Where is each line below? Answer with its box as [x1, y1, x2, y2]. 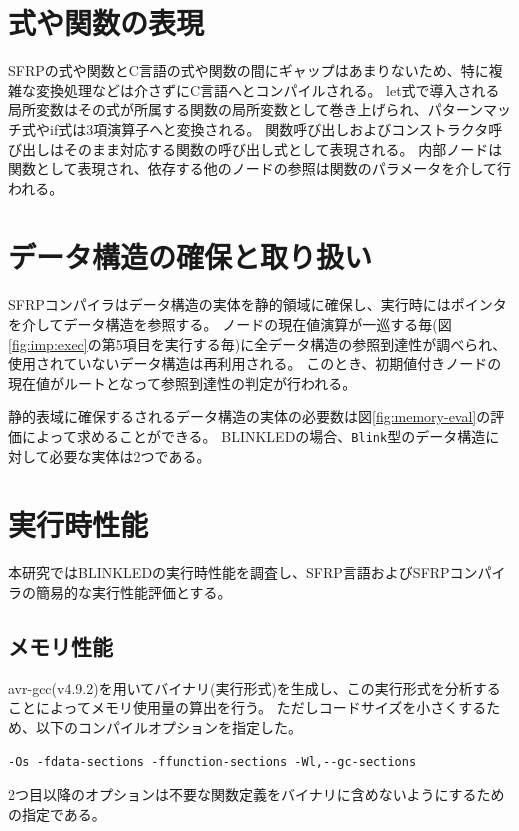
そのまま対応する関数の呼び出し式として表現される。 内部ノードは [63, 138, 503, 159]
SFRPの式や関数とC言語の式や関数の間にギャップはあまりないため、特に [8, 60, 489, 81]
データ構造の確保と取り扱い [8, 236, 373, 277]
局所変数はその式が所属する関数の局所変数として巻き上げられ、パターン [8, 99, 484, 120]
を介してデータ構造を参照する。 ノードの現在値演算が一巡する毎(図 [8, 314, 452, 334]
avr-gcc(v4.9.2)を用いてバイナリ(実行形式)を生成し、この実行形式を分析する [8, 677, 501, 698]
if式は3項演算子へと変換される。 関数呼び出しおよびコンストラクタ [49, 118, 489, 139]
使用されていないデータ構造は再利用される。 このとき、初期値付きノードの [8, 353, 502, 374]
